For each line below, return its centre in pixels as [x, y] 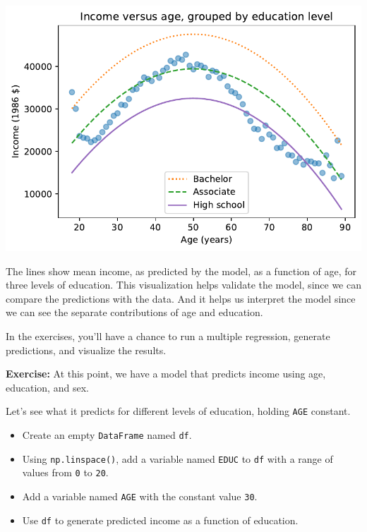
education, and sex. [47, 387]
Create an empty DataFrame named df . [107, 435]
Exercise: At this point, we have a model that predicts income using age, [166, 374]
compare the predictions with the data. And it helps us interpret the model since [181, 298]
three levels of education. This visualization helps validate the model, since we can [183, 285]
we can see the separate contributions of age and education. [134, 312]
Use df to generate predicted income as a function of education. [160, 520]
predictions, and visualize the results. [86, 350]
